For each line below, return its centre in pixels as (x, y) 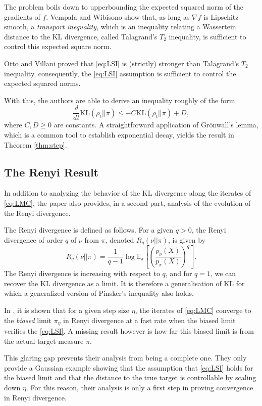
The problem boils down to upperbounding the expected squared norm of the (124, 7)
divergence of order (34, 239)
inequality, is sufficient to (207, 36)
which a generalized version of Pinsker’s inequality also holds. (99, 293)
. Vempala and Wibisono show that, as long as (118, 16)
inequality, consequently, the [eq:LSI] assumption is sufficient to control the (120, 73)
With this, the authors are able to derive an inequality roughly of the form (120, 100)
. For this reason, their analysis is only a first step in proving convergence (140, 388)
